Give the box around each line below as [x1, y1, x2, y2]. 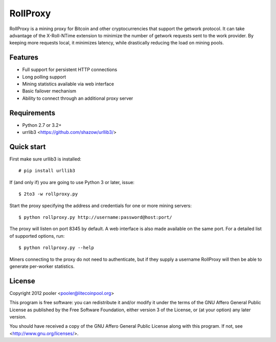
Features [9, 53, 38, 62]
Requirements [9, 108, 56, 117]
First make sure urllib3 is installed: [9, 156, 82, 162]
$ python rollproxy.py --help [18, 245, 95, 250]
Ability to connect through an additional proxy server [22, 95, 133, 101]
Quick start [9, 142, 46, 151]
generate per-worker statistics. [9, 263, 75, 269]
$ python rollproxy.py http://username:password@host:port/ [18, 214, 172, 220]
